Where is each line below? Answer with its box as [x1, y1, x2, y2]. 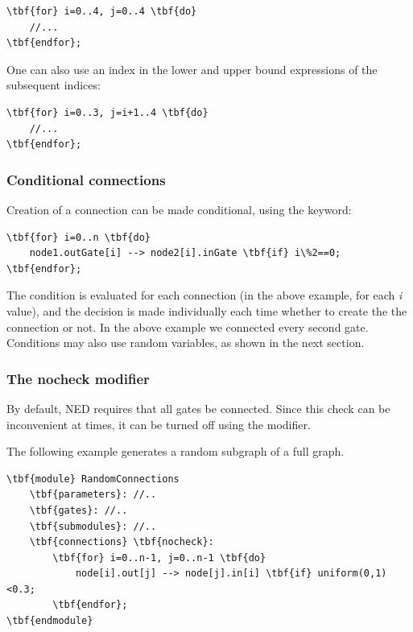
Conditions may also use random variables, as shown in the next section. [6, 334, 365, 351]
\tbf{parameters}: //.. [29, 489, 157, 501]
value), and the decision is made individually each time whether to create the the [6, 302, 407, 319]
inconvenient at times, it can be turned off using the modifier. [6, 415, 311, 432]
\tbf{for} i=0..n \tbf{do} [6, 231, 151, 243]
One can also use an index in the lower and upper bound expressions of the [6, 60, 378, 77]
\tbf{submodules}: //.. [29, 520, 157, 532]
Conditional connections [6, 169, 166, 189]
